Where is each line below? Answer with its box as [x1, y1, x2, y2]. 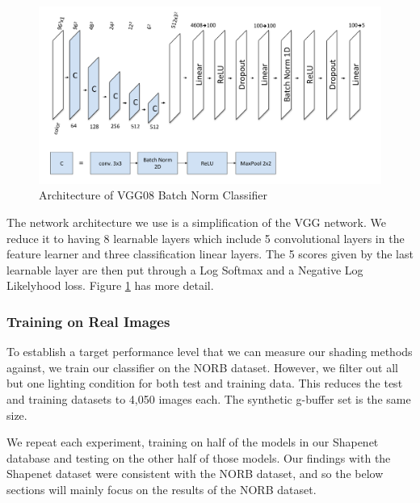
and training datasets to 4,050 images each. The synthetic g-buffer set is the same [6, 391, 411, 408]
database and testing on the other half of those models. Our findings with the [6, 449, 391, 466]
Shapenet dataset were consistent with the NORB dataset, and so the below [6, 465, 384, 482]
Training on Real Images [6, 311, 170, 331]
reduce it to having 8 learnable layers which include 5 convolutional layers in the [6, 229, 405, 246]
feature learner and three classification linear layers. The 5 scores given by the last [6, 245, 414, 262]
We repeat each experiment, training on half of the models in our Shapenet [6, 434, 379, 451]
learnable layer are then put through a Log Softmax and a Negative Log [6, 261, 363, 278]
